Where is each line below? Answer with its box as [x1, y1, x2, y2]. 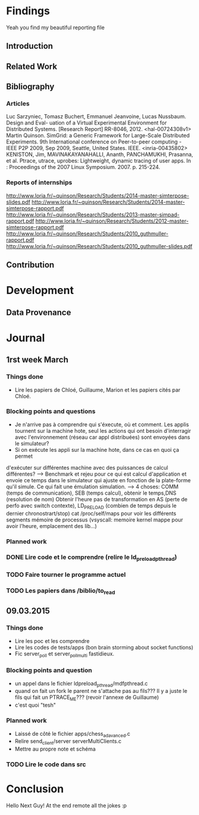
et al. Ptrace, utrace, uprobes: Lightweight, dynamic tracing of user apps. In [6, 157, 191, 164]
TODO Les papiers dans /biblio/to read [6, 586, 116, 596]
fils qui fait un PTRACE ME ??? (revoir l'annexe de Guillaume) [14, 694, 159, 702]
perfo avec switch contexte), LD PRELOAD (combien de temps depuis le [6, 502, 177, 510]
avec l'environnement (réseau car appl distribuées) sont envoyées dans [14, 433, 191, 441]
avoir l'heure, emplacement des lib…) [6, 522, 97, 529]
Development [6, 284, 74, 297]
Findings [6, 4, 50, 18]
